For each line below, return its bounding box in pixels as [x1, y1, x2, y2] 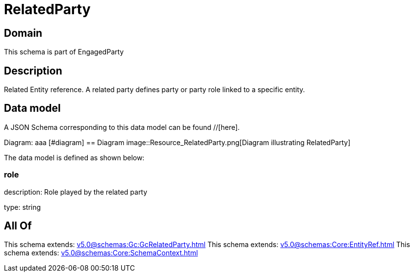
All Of [4, 220, 32, 232]
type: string [4, 202, 41, 211]
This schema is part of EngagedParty [4, 48, 124, 56]
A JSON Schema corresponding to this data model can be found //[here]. [4, 123, 240, 131]
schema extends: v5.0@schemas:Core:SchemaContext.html [4, 249, 198, 257]
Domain [4, 26, 43, 39]
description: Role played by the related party [4, 187, 148, 196]
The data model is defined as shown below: [4, 153, 145, 162]
